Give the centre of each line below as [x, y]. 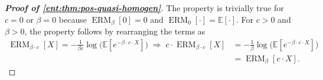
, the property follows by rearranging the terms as [115, 31]
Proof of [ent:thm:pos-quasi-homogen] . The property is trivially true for [144, 8]
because [73, 19]
